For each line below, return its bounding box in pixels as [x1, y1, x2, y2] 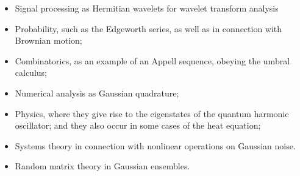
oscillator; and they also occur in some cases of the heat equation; [15, 119, 261, 132]
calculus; [15, 66, 47, 79]
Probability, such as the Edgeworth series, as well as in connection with [15, 22, 282, 35]
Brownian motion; [15, 34, 82, 47]
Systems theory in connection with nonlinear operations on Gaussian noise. [15, 139, 296, 152]
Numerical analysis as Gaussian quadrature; [15, 86, 179, 99]
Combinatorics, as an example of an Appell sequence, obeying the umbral [15, 54, 290, 67]
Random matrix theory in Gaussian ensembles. [15, 160, 190, 172]
